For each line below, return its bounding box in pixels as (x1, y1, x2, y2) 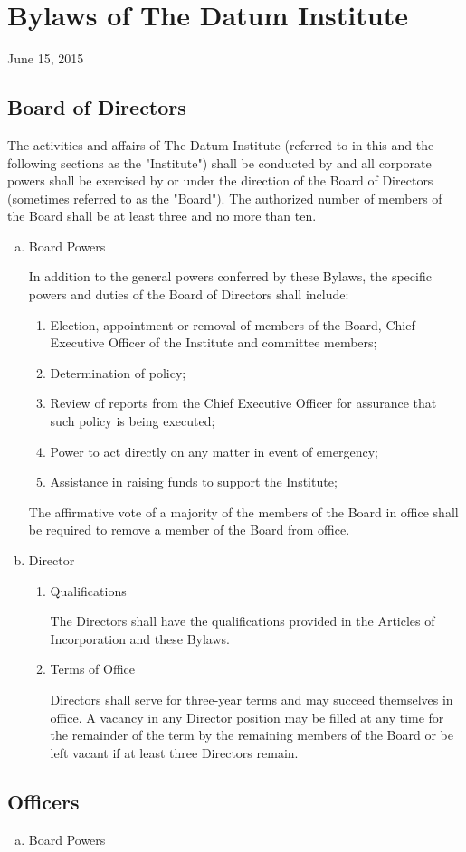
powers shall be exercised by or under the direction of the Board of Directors (7, 171, 433, 190)
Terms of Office (50, 659, 136, 678)
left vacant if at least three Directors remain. (50, 743, 299, 762)
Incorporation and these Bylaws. (50, 629, 230, 648)
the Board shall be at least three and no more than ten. (7, 206, 317, 225)
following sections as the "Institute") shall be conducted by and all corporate (7, 153, 432, 172)
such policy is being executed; (50, 412, 215, 431)
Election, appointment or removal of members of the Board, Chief (50, 315, 415, 334)
